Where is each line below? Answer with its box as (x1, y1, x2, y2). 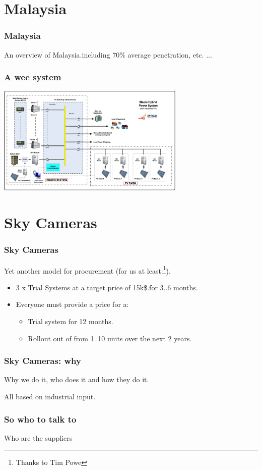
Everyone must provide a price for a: (16, 299, 129, 309)
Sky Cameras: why (4, 354, 81, 367)
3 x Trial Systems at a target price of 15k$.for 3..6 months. (16, 282, 198, 292)
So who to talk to (4, 412, 77, 425)
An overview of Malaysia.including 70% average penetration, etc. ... (4, 49, 212, 60)
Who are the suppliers (4, 432, 73, 443)
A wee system (4, 71, 61, 83)
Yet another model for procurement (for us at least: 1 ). (4, 264, 171, 276)
